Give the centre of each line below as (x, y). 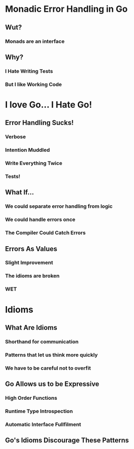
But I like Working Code (34, 84)
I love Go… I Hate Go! (49, 105)
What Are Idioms (31, 328)
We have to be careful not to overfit (48, 368)
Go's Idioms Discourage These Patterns (67, 440)
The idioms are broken (32, 276)
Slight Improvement (29, 263)
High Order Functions (31, 398)
